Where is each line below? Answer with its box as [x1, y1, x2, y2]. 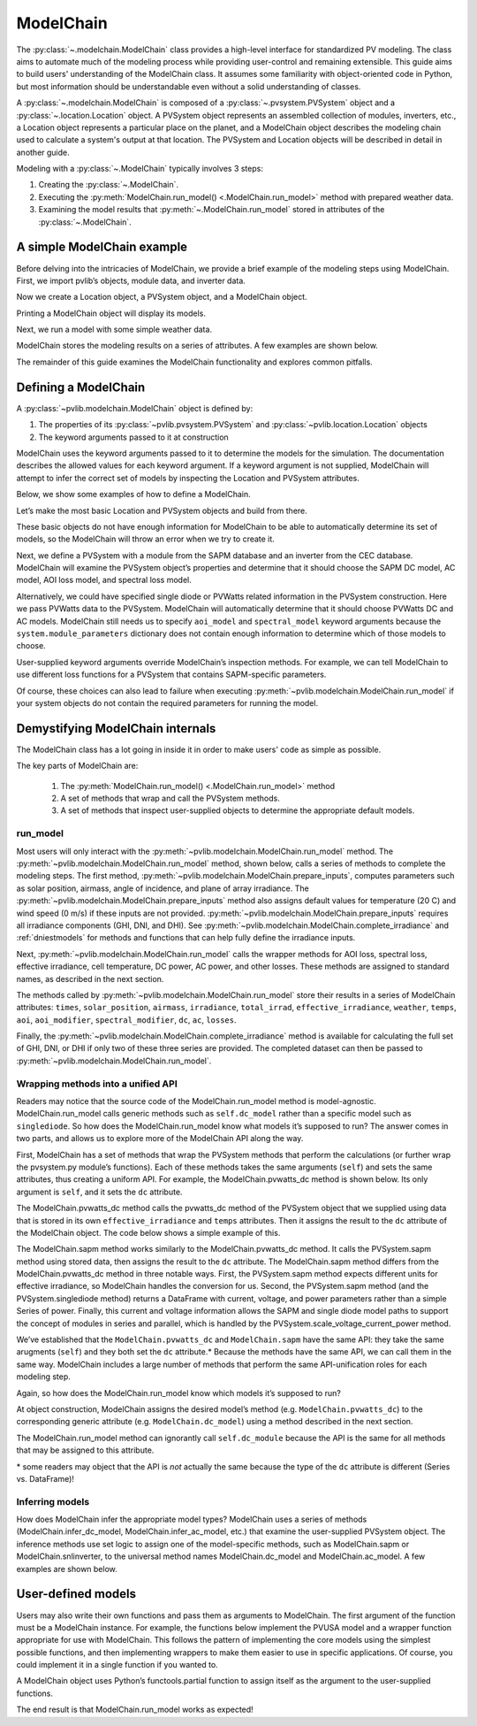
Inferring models [16, 1495, 90, 1507]
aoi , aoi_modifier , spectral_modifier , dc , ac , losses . [16, 1014, 238, 1025]
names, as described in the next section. [16, 973, 164, 984]
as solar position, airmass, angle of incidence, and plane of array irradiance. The [16, 883, 309, 894]
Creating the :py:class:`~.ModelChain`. [38, 180, 179, 190]
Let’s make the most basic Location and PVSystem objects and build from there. [16, 505, 308, 516]
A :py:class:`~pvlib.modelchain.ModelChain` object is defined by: [16, 403, 254, 413]
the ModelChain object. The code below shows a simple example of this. [16, 1227, 281, 1238]
